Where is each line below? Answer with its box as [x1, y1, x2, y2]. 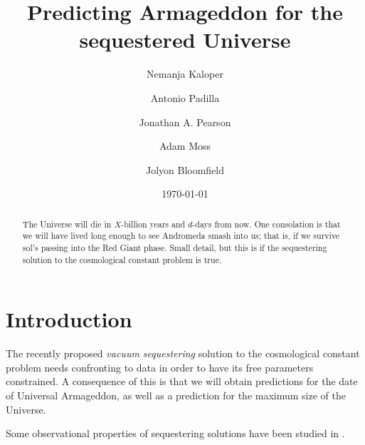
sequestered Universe [79, 25, 291, 54]
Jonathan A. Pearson [139, 114, 231, 129]
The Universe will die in [22, 218, 112, 230]
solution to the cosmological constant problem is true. [22, 253, 222, 265]
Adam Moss [159, 138, 211, 153]
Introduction [6, 305, 132, 334]
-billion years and [121, 218, 186, 230]
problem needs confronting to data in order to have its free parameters [6, 359, 314, 374]
